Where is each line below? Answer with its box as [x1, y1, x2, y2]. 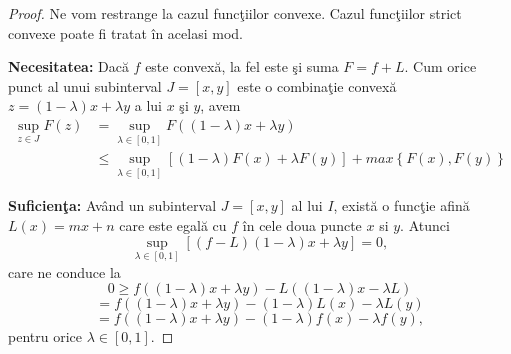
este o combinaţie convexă [237, 75, 397, 96]
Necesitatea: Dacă [8, 56, 129, 77]
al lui [291, 195, 323, 216]
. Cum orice [404, 56, 477, 77]
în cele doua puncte [242, 215, 362, 236]
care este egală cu [119, 215, 227, 236]
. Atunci [400, 215, 450, 236]
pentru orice [8, 326, 82, 347]
